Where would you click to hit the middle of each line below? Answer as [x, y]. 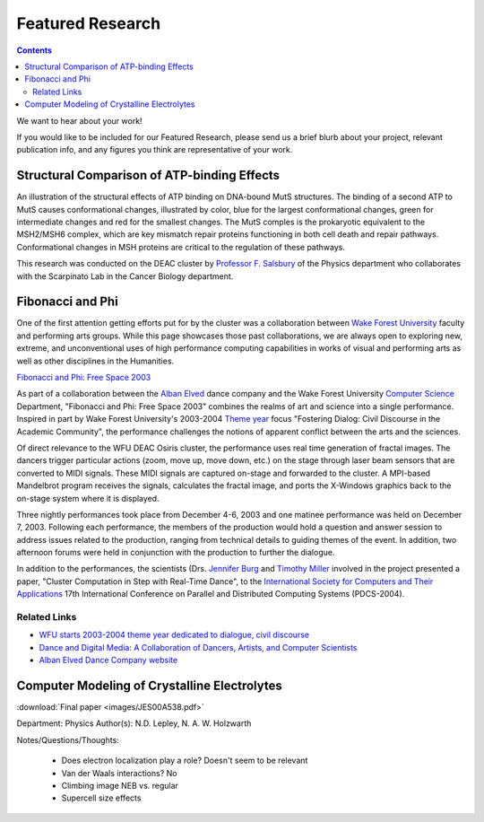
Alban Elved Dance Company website [108, 660]
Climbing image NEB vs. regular [120, 786]
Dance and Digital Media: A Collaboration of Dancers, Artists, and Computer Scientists [198, 647]
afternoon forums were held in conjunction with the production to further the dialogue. [176, 553]
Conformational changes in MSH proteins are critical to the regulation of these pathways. [181, 247]
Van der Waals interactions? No [119, 773]
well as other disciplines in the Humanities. [95, 361]
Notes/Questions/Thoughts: [68, 739]
